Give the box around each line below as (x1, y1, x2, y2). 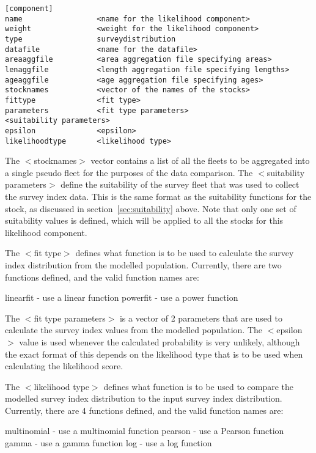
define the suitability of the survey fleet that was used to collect (61, 178, 299, 191)
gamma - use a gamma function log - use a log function (5, 436, 212, 449)
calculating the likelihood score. (5, 359, 123, 372)
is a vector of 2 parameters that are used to (119, 311, 282, 324)
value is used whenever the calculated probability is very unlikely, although (19, 335, 300, 348)
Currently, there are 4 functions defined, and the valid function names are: (5, 403, 284, 416)
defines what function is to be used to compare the (103, 380, 293, 392)
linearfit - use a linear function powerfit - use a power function (5, 291, 238, 304)
